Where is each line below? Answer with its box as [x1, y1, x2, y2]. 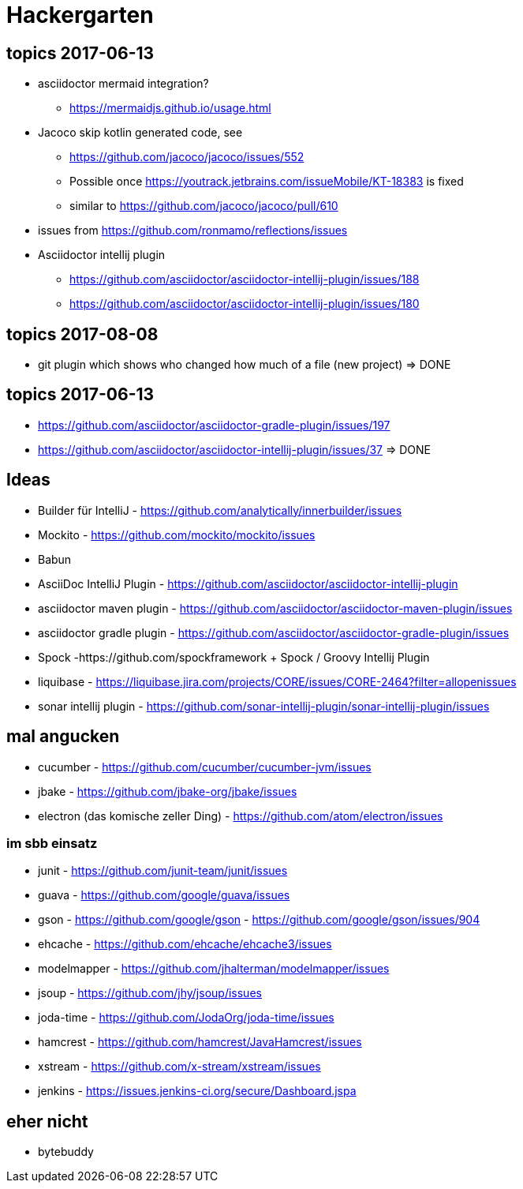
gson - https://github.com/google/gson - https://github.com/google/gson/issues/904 [38, 913, 480, 927]
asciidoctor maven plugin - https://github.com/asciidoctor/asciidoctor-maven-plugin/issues [38, 601, 513, 615]
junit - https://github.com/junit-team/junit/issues [38, 864, 288, 878]
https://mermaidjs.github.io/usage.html [69, 101, 271, 115]
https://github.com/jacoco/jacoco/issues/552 [69, 150, 304, 164]
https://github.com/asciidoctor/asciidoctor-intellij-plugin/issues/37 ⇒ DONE [38, 442, 431, 456]
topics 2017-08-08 [6, 324, 159, 344]
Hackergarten [6, 2, 154, 28]
